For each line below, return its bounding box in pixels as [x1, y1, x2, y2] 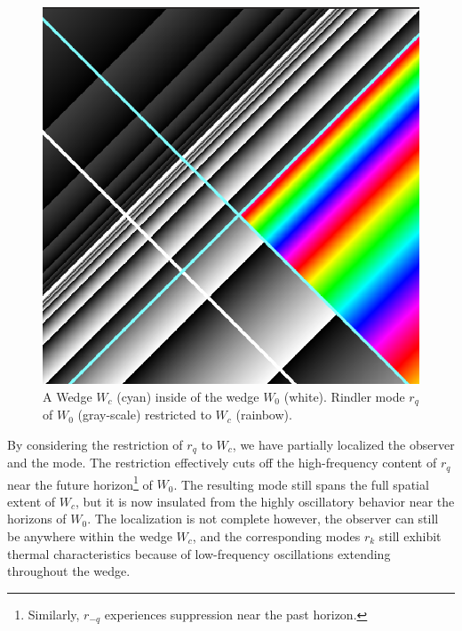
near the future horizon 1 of [7, 472, 153, 493]
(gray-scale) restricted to [77, 405, 211, 424]
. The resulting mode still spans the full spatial [173, 475, 429, 493]
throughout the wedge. [7, 562, 131, 580]
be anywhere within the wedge [7, 526, 172, 545]
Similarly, [28, 604, 80, 623]
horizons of [7, 509, 67, 528]
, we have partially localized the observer [232, 435, 455, 453]
